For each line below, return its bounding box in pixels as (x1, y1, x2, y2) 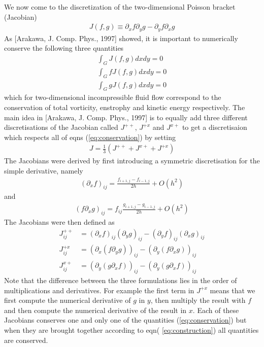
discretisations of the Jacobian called (4, 122, 118, 132)
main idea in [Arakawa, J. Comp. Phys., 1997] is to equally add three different (4, 112, 248, 122)
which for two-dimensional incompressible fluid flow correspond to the (4, 92, 221, 102)
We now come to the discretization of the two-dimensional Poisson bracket (4, 2, 236, 12)
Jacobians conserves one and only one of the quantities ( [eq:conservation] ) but (4, 315, 247, 325)
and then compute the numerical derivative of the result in (4, 304, 187, 315)
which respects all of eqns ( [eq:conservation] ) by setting (4, 131, 176, 142)
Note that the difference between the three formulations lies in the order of (4, 275, 237, 286)
